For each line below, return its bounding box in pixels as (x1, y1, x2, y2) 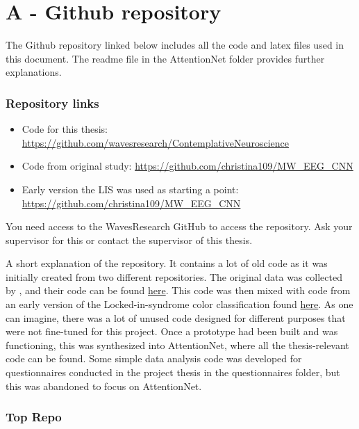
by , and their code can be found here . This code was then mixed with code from (6, 283, 351, 298)
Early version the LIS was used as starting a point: (22, 181, 239, 196)
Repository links (6, 94, 99, 111)
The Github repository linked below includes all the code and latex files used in (6, 38, 344, 52)
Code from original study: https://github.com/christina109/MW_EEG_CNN (22, 159, 353, 173)
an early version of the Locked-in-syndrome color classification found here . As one (6, 297, 353, 311)
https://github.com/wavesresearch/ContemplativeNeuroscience (22, 135, 290, 149)
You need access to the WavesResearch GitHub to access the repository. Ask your (6, 219, 353, 234)
